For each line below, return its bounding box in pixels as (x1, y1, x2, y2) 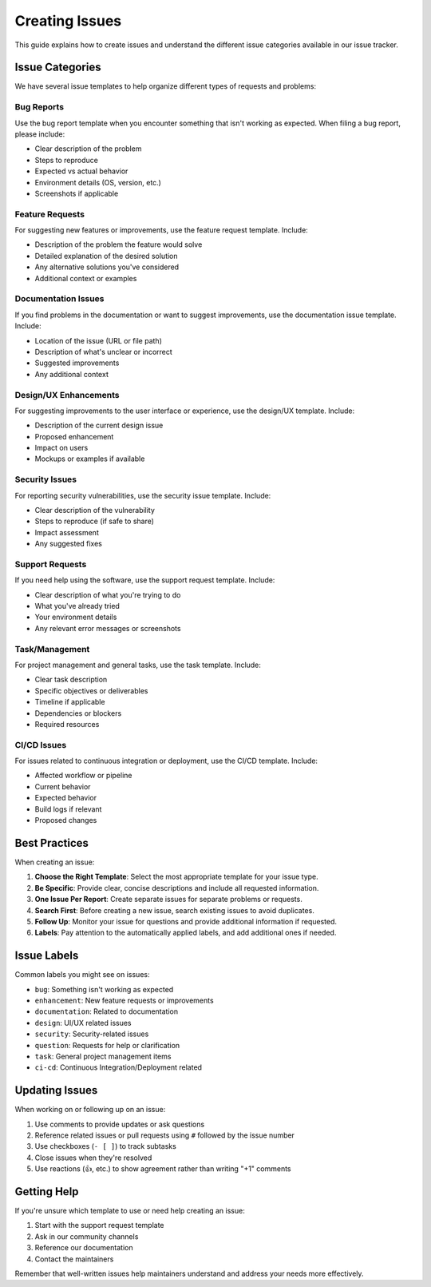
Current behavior (34, 781, 91, 791)
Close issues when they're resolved (34, 1153, 152, 1162)
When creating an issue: (14, 857, 95, 867)
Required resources (34, 719, 100, 729)
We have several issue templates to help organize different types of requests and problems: (14, 81, 317, 91)
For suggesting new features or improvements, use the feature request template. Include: (14, 225, 309, 235)
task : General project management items (34, 1051, 172, 1061)
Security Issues (14, 474, 77, 485)
